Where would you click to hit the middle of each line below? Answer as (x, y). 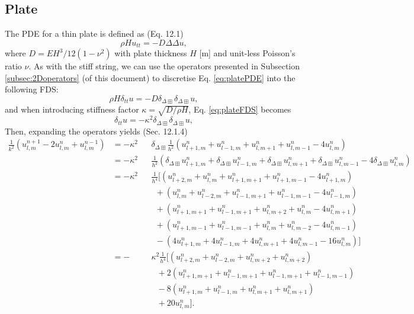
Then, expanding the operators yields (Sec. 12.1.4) (96, 131)
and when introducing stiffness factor (72, 109)
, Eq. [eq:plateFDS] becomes (240, 109)
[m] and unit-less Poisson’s (247, 53)
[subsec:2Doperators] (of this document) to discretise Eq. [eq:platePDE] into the (150, 77)
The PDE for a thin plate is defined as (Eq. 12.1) (94, 33)
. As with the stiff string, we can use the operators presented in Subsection (164, 66)
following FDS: (32, 89)
